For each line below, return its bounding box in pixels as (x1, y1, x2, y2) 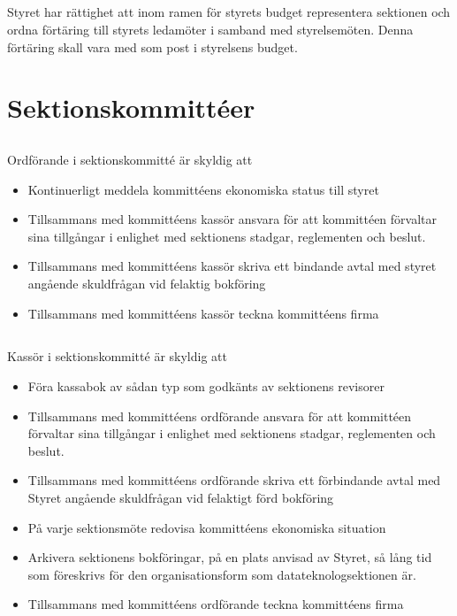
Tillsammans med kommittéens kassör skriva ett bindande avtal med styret (27, 257, 437, 275)
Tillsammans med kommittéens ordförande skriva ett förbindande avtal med (27, 471, 441, 489)
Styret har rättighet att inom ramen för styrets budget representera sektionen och (7, 3, 451, 21)
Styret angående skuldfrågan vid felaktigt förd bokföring (27, 489, 334, 507)
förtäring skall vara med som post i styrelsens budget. (7, 37, 298, 56)
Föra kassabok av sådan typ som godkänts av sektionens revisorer (27, 377, 385, 396)
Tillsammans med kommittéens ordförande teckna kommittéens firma (27, 595, 404, 613)
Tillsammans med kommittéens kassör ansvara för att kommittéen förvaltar (27, 210, 438, 228)
